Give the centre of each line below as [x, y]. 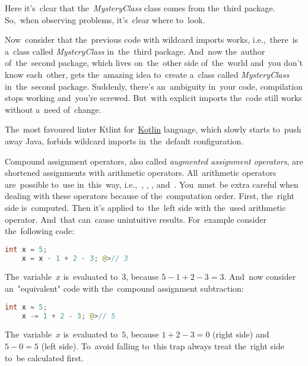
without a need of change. [53, 109]
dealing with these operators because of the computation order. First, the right [150, 196]
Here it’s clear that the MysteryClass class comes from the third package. [140, 8]
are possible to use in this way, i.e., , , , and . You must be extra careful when [152, 184]
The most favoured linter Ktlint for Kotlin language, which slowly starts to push [153, 129]
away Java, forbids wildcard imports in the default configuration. [124, 141]
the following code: [40, 231]
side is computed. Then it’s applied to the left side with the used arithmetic [145, 207]
